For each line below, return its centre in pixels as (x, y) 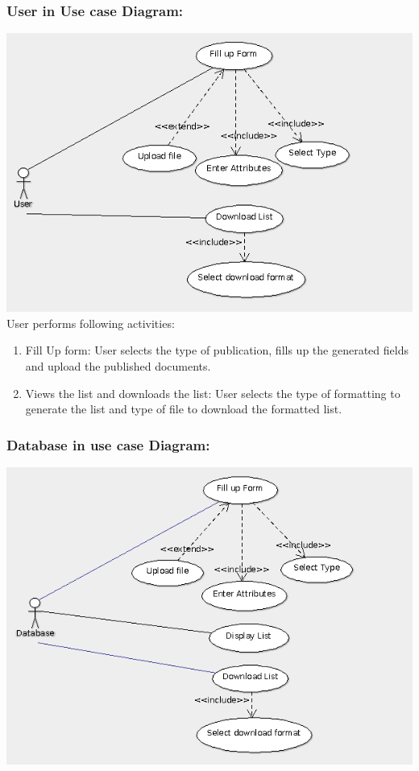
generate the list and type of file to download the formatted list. (184, 409)
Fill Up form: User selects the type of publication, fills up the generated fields (217, 350)
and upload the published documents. (118, 366)
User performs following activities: (91, 323)
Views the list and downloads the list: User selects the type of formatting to (213, 393)
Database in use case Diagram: (108, 444)
